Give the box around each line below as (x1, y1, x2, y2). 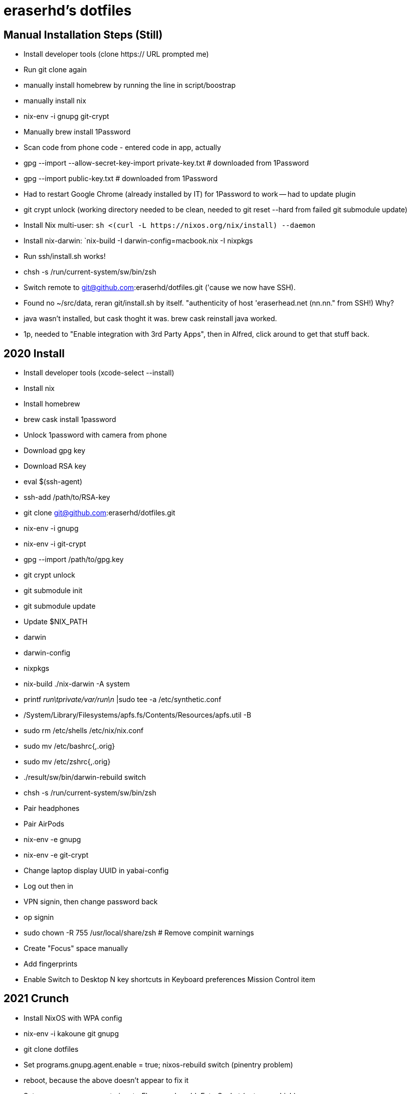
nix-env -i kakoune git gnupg (24, 1029, 119, 1038)
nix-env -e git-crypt (24, 851, 89, 860)
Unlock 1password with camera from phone (24, 431, 167, 440)
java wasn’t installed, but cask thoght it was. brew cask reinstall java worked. (24, 314, 277, 323)
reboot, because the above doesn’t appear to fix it (24, 1075, 188, 1084)
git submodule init (24, 586, 83, 595)
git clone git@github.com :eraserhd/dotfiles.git (24, 508, 175, 517)
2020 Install (4, 347, 65, 360)
